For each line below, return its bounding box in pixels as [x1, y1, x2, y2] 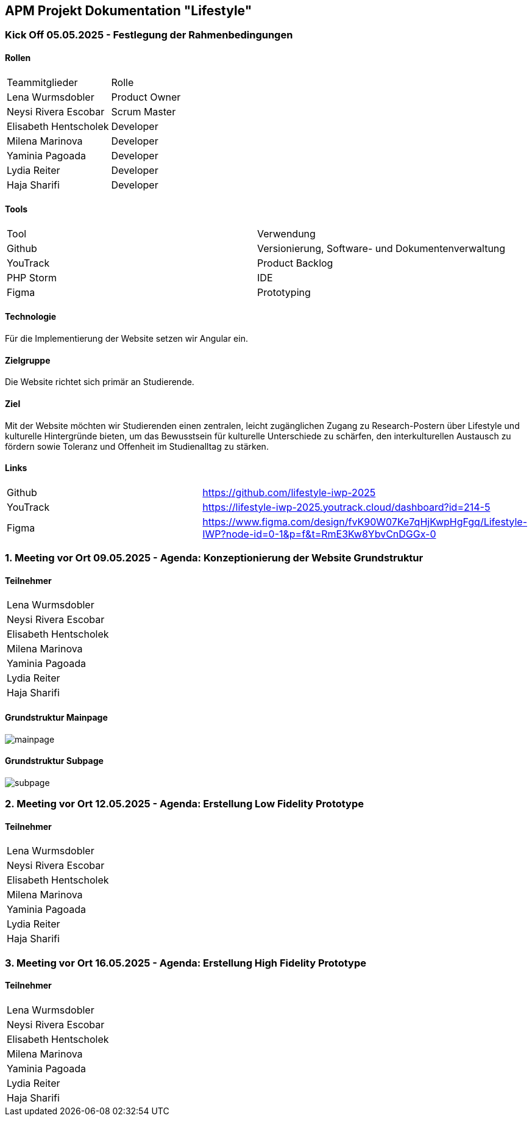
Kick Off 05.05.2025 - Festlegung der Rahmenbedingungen [5, 29, 293, 41]
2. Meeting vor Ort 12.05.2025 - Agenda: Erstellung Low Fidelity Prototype [5, 798, 364, 810]
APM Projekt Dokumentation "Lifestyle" [5, 3, 252, 18]
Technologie [5, 311, 57, 322]
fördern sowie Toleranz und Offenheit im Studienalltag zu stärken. [5, 441, 269, 452]
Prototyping [257, 286, 311, 298]
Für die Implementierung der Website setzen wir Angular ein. [5, 333, 248, 344]
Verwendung [257, 227, 316, 240]
